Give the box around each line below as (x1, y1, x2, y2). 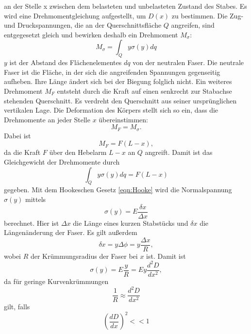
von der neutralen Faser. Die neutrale (133, 57, 244, 67)
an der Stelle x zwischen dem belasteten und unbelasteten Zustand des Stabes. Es (4, 1, 247, 11)
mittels (25, 194, 46, 204)
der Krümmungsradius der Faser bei (30, 250, 138, 261)
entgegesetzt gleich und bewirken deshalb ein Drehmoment (4, 29, 178, 39)
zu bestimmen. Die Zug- (171, 10, 244, 20)
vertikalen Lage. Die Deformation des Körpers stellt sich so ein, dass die (4, 105, 218, 115)
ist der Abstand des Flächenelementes (9, 57, 122, 67)
